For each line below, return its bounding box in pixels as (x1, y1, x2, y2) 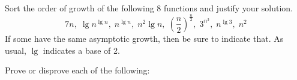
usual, (5, 44, 26, 56)
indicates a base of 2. (43, 44, 120, 56)
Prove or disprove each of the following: (5, 64, 150, 76)
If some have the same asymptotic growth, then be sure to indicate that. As (5, 32, 284, 44)
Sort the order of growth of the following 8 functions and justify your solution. (5, 2, 293, 14)
